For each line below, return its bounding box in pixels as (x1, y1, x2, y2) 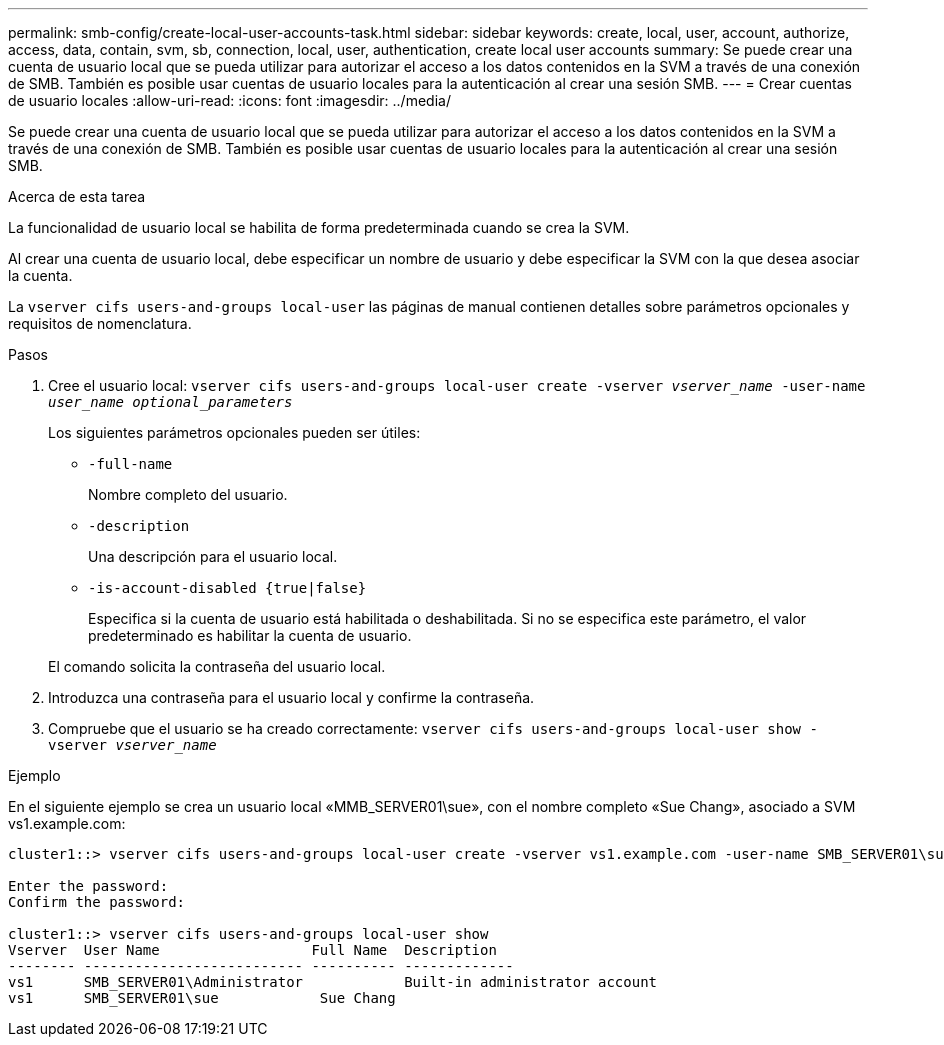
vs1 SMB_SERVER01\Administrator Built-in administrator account (8, 974, 658, 990)
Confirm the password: (8, 894, 186, 910)
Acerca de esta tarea (8, 188, 146, 205)
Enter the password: (8, 878, 169, 894)
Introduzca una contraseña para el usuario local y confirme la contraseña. (48, 689, 535, 706)
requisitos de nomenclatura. (8, 315, 192, 332)
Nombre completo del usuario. (88, 486, 288, 503)
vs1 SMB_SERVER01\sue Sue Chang (8, 990, 396, 1006)
